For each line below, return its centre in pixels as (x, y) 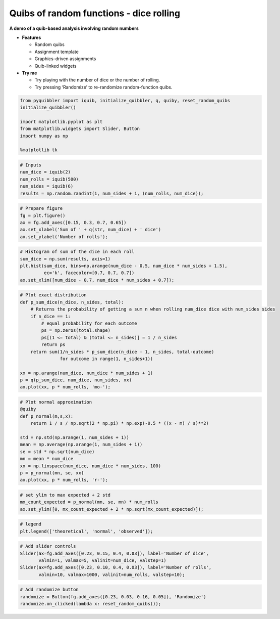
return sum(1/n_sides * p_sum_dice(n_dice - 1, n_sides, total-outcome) (122, 352)
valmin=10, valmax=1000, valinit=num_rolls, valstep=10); (112, 574)
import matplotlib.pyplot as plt (61, 122)
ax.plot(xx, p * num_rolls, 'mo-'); (65, 387)
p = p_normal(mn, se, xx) (52, 473)
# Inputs (31, 165)
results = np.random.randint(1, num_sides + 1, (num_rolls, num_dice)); (112, 193)
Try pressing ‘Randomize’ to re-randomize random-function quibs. (103, 87)
